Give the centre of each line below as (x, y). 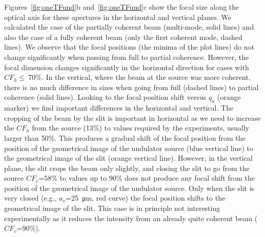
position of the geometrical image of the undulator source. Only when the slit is (129, 188)
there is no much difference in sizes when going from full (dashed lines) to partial (131, 87)
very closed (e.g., (30, 198)
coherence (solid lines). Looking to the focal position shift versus (105, 97)
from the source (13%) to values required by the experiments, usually (141, 128)
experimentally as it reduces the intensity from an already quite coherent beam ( (131, 218)
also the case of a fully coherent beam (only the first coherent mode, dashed (123, 37)
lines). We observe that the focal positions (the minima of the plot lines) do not (129, 47)
